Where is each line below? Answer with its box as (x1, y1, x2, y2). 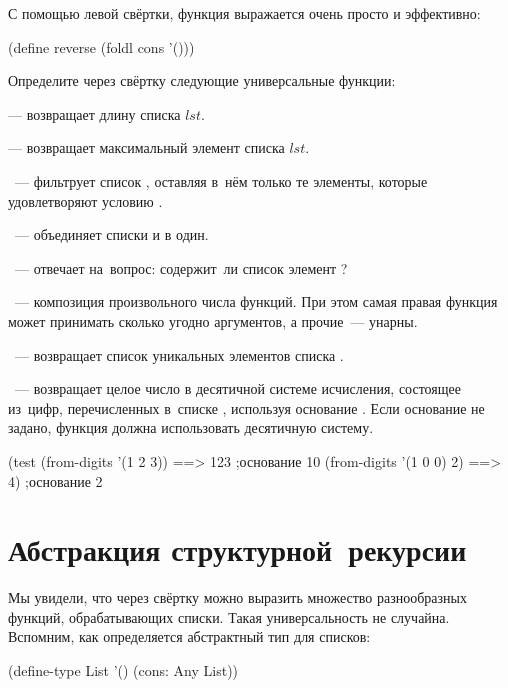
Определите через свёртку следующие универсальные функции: (8, 70, 396, 91)
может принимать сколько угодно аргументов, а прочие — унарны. (8, 310, 418, 331)
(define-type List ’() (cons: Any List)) (8, 660, 239, 680)
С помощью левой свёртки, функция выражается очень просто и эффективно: (8, 3, 481, 23)
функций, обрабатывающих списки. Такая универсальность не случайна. (8, 606, 450, 627)
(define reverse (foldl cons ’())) (8, 36, 195, 57)
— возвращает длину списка (8, 103, 181, 124)
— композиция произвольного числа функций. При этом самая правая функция (14, 291, 498, 312)
